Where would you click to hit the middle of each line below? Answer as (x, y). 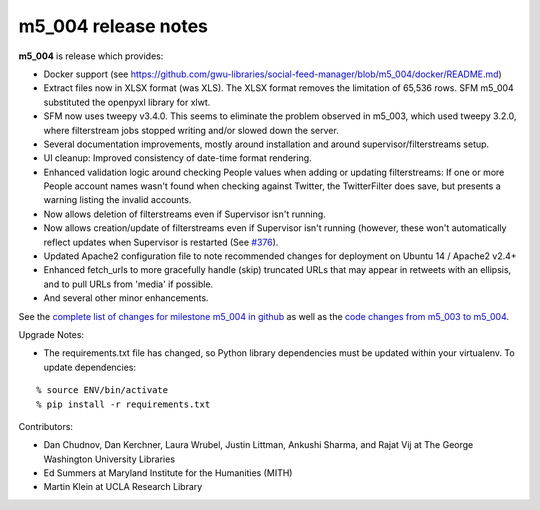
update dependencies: (90, 367)
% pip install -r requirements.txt (123, 404)
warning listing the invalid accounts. (117, 200)
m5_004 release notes (113, 26)
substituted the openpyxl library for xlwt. (127, 102)
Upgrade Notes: (51, 334)
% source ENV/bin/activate (102, 390)
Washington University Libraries (109, 459)
